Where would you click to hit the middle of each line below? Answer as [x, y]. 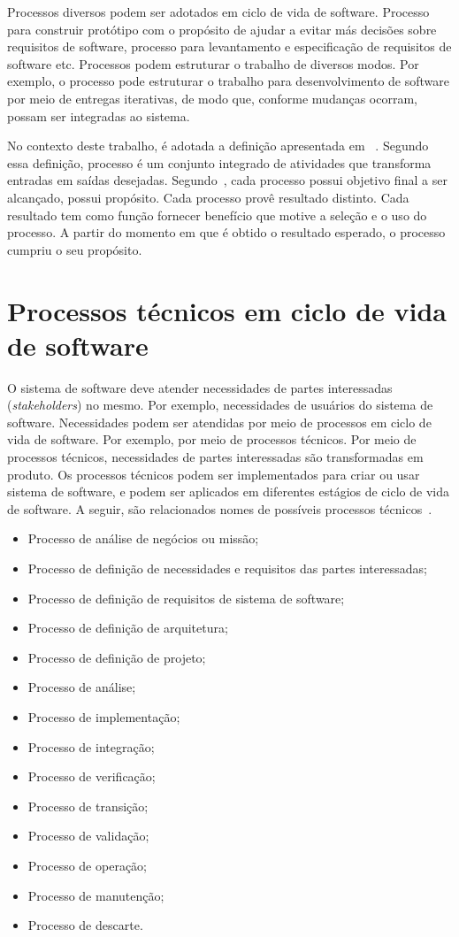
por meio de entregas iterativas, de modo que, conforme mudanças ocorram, [212, 98]
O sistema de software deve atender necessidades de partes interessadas [200, 387]
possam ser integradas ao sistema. [99, 115]
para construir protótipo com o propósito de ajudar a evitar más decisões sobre [222, 29]
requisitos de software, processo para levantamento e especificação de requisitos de [229, 46]
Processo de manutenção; [96, 895]
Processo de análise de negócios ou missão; [143, 538]
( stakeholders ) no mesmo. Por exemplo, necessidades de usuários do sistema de [220, 405]
